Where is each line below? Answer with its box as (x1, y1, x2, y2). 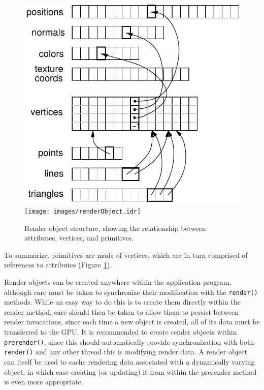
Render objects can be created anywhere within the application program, (4, 277, 232, 287)
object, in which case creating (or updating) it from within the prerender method (4, 366, 257, 377)
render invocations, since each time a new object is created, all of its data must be (4, 316, 260, 327)
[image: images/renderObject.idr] (24, 207, 141, 215)
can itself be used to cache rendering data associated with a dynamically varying (4, 356, 255, 367)
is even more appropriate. (4, 376, 83, 387)
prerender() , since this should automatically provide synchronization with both (4, 336, 254, 347)
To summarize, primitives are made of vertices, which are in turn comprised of (4, 249, 248, 260)
